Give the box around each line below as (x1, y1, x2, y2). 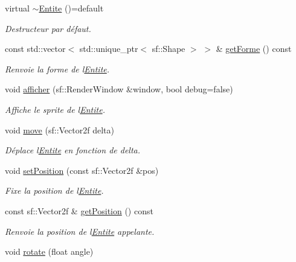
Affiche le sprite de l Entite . (5, 103, 105, 115)
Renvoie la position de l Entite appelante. (5, 225, 155, 237)
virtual (5, 2, 30, 14)
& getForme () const (216, 42, 292, 55)
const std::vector (5, 42, 66, 55)
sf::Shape (152, 42, 185, 55)
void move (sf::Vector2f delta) (5, 123, 114, 136)
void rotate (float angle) (5, 245, 94, 258)
